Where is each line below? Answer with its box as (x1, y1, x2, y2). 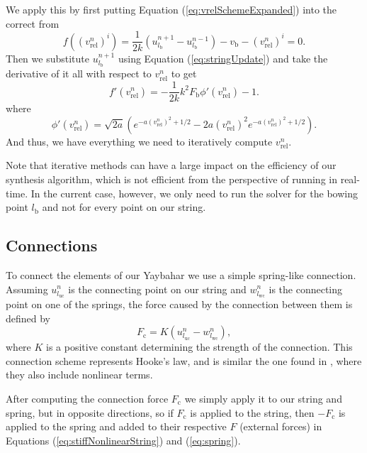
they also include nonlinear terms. (6, 367, 153, 382)
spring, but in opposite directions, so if (6, 405, 174, 420)
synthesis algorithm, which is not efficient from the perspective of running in (6, 171, 337, 186)
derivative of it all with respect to (6, 66, 152, 81)
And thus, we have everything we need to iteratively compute (6, 133, 273, 148)
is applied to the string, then (190, 405, 315, 420)
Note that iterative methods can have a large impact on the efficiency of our (6, 158, 337, 173)
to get (171, 66, 197, 81)
